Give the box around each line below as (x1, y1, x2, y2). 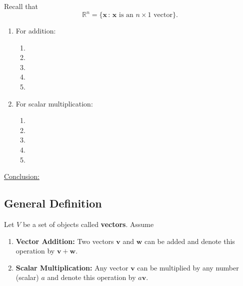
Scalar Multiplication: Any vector (15, 262, 128, 272)
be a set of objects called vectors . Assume (22, 219, 154, 229)
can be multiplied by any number (137, 262, 239, 272)
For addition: (15, 25, 56, 36)
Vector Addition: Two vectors (15, 235, 114, 246)
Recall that (4, 1, 38, 11)
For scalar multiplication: (15, 98, 93, 108)
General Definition (4, 195, 102, 211)
